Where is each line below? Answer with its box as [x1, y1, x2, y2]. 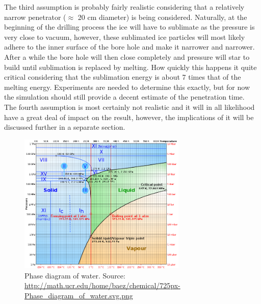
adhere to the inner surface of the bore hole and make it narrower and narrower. [4, 41, 255, 52]
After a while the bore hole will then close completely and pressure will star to [4, 51, 250, 62]
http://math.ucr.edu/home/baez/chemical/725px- [24, 280, 180, 291]
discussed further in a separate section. [4, 122, 125, 132]
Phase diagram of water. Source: [24, 270, 125, 280]
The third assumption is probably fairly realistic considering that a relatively [4, 2, 245, 12]
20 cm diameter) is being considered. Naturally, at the [77, 11, 247, 22]
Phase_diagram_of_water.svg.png [24, 290, 133, 300]
